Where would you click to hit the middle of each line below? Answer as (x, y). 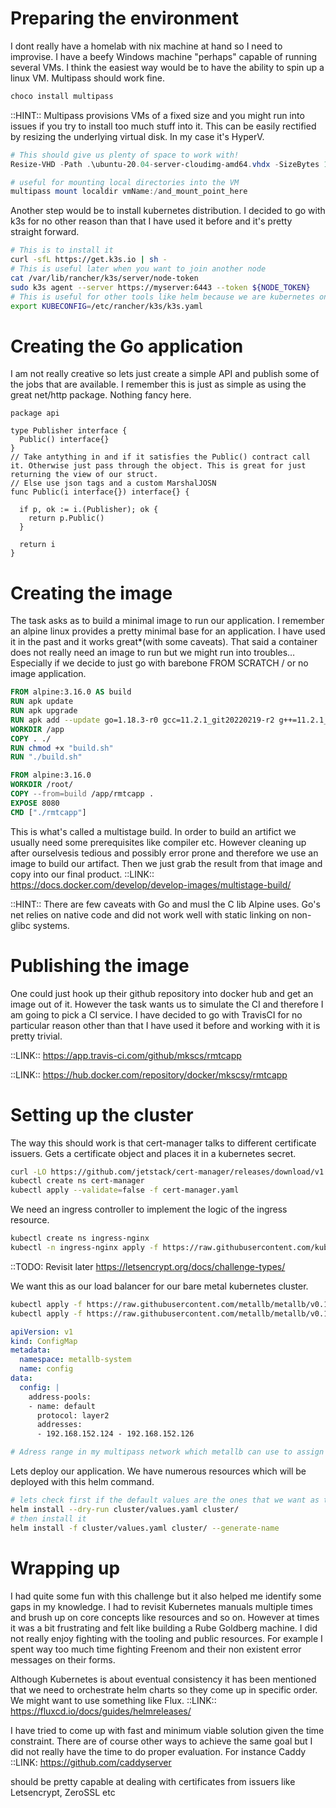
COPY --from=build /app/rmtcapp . (82, 794)
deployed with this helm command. (82, 1482)
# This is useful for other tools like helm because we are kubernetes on (169, 297)
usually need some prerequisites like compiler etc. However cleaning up (158, 842)
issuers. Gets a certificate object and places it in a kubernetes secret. (153, 1153)
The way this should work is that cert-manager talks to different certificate (163, 1143)
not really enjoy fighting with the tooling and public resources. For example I (166, 1638)
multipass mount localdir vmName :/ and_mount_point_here (129, 192)
